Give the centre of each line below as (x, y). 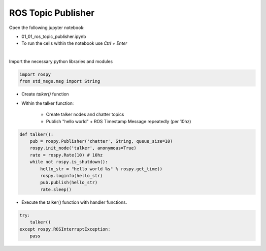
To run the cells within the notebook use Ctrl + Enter (74, 43)
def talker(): (36, 134)
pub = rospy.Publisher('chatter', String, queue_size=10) (101, 141)
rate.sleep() (56, 189)
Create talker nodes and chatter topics (85, 114)
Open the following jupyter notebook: (47, 28)
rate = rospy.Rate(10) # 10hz (66, 155)
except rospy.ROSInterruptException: (65, 229)
